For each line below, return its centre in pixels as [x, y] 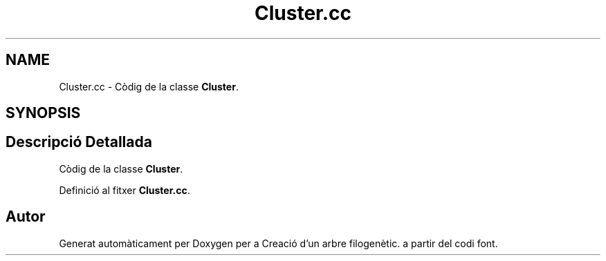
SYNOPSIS [43, 113]
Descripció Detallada [79, 142]
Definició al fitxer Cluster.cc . [125, 190]
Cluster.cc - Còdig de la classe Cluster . [149, 86]
